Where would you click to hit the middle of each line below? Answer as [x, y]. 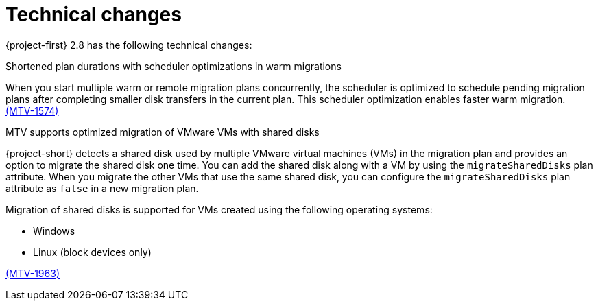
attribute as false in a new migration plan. [102, 188]
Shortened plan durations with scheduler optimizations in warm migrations [174, 66]
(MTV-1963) [33, 273]
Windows [54, 231]
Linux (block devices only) [92, 252]
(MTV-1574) [32, 110]
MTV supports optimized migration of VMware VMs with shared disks [163, 132]
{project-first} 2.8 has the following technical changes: [129, 45]
